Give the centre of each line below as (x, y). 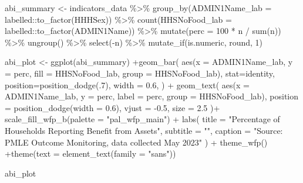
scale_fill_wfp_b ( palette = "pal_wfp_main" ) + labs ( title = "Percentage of (142, 119)
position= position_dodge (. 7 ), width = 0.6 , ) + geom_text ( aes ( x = (127, 84)
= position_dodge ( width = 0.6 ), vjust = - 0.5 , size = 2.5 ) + (112, 107)
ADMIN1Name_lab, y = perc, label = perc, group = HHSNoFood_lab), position (152, 96)
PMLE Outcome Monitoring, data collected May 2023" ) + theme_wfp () (136, 142)
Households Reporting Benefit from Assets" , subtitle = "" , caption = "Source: (144, 130)
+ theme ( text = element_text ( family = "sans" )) (90, 153)
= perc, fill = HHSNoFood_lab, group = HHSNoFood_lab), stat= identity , (140, 73)
